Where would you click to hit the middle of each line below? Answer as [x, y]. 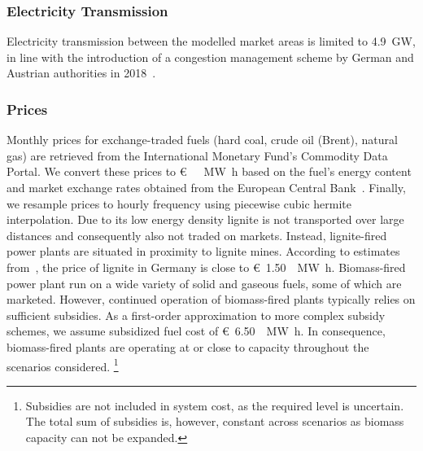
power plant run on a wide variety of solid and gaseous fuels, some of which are [204, 283]
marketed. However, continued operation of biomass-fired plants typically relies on [211, 299]
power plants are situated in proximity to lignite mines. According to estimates [203, 251]
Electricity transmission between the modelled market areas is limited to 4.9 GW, [211, 41]
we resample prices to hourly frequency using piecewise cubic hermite [179, 203]
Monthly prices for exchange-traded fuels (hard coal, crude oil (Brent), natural [202, 140]
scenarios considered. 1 [63, 365]
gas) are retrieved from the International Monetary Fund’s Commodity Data [197, 155]
